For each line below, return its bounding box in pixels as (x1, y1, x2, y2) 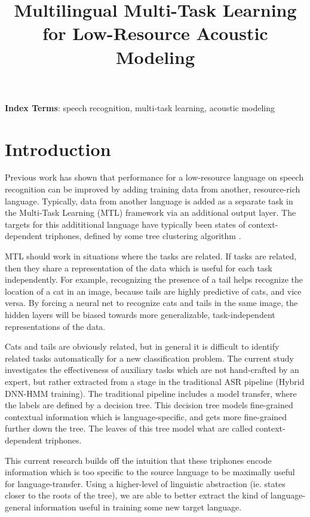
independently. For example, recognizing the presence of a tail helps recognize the (5, 273, 303, 286)
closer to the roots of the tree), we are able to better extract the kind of (5, 489, 268, 501)
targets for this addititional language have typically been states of (5, 218, 245, 230)
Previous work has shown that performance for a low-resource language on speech (5, 171, 304, 183)
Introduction (5, 136, 111, 161)
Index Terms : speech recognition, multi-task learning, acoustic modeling (5, 101, 275, 114)
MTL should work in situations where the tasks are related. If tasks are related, (5, 250, 297, 262)
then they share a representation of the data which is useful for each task (5, 261, 272, 274)
